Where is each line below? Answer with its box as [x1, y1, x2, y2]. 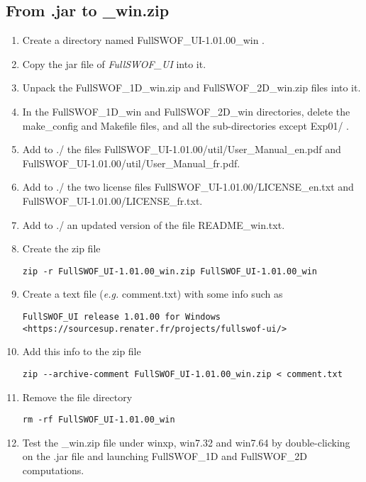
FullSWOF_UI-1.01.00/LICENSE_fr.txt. [22, 193, 203, 208]
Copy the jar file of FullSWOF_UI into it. [22, 56, 206, 71]
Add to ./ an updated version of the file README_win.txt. [22, 217, 285, 232]
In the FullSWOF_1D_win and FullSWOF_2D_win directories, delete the [22, 103, 350, 118]
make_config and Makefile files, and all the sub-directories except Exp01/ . [22, 118, 349, 133]
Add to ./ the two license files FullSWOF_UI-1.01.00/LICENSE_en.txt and [22, 179, 354, 194]
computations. [22, 462, 84, 477]
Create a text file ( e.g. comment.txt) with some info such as [22, 286, 283, 301]
